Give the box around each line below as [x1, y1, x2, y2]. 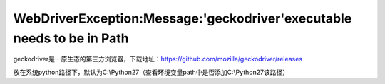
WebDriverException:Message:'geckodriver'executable [13, 11, 352, 26]
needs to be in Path [13, 30, 129, 46]
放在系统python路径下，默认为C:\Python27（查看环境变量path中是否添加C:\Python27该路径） [13, 68, 289, 76]
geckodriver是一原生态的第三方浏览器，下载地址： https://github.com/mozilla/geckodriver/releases [13, 55, 303, 64]
